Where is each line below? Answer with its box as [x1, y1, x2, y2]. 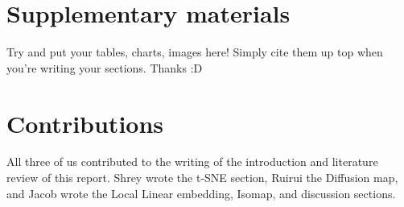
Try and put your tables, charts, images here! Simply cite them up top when [6, 43, 383, 60]
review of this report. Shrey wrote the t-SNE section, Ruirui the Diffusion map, [6, 169, 398, 186]
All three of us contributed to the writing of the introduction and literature [6, 153, 378, 170]
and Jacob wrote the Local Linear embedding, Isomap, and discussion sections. [6, 184, 396, 201]
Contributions [6, 106, 164, 139]
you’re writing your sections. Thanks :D [6, 59, 203, 76]
